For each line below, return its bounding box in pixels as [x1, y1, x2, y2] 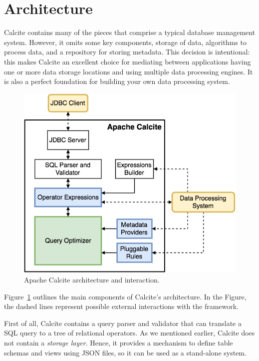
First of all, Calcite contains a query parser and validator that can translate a [4, 317, 242, 328]
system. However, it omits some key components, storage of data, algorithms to [4, 36, 247, 47]
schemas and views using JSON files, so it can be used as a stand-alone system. [4, 347, 247, 357]
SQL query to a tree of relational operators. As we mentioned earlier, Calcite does [4, 327, 255, 338]
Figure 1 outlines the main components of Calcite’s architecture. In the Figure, [4, 291, 247, 301]
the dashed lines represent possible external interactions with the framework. [4, 301, 239, 311]
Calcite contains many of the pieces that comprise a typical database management [4, 27, 256, 37]
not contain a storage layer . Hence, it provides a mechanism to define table [4, 337, 233, 347]
